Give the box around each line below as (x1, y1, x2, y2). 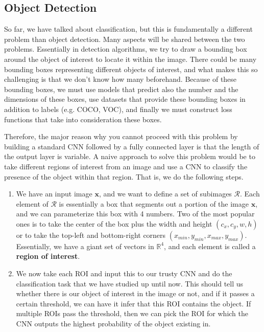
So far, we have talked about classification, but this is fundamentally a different (4, 24, 253, 34)
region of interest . (16, 251, 80, 261)
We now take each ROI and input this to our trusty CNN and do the (16, 268, 232, 279)
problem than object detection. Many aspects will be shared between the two (4, 33, 245, 44)
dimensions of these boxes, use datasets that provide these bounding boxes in (4, 94, 246, 104)
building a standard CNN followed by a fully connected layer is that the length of (4, 141, 259, 151)
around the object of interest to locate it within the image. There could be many (4, 53, 257, 64)
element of (16, 198, 49, 209)
